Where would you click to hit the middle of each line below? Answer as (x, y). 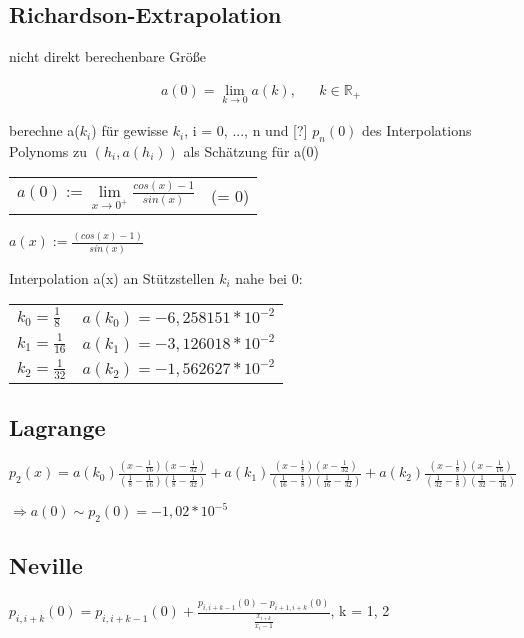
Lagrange (57, 427)
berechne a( (44, 130)
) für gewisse (130, 130)
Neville (46, 565)
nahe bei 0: (269, 277)
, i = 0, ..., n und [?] (246, 130)
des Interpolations (417, 130)
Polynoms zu (48, 150)
